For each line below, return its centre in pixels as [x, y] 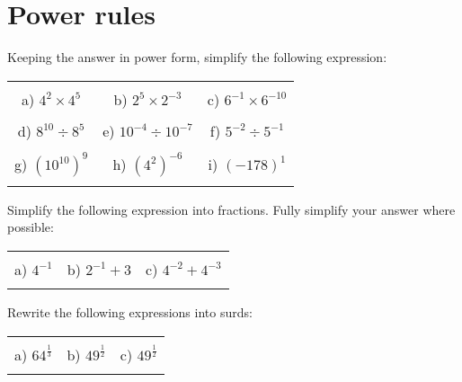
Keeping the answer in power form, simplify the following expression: [197, 57]
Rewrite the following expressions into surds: [130, 311]
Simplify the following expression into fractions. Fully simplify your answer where [231, 209]
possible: [31, 227]
